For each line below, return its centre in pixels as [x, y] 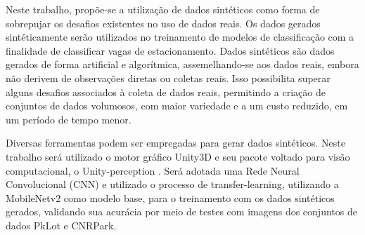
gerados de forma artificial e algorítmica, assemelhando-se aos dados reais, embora [182, 64]
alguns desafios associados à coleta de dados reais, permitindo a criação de [166, 92]
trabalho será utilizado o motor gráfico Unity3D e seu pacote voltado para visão [178, 156]
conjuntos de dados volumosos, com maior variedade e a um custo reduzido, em [177, 106]
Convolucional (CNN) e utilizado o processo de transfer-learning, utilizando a [172, 184]
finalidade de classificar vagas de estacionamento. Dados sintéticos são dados [170, 50]
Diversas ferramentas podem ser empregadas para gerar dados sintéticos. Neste [175, 143]
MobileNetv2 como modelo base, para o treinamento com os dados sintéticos [170, 197]
